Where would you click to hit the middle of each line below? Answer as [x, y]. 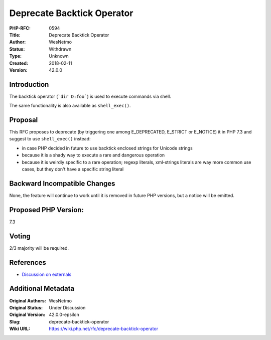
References [28, 263]
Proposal [24, 120]
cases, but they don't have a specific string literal [73, 169]
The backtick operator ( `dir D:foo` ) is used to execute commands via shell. [90, 96]
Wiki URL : [20, 329]
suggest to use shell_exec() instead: [50, 139]
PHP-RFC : [20, 28]
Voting [20, 236]
